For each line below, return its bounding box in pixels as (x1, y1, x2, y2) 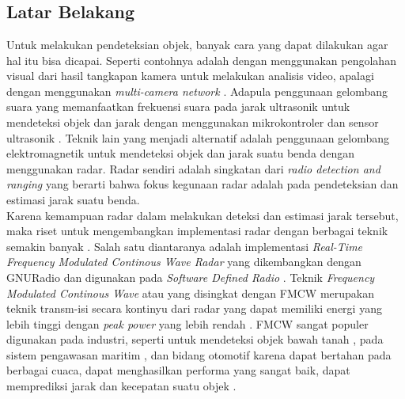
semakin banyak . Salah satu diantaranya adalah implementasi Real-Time (6, 237, 363, 254)
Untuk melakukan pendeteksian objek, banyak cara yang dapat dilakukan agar (6, 36, 388, 52)
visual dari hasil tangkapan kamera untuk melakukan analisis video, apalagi (6, 67, 374, 84)
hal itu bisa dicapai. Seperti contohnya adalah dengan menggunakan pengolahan (6, 51, 396, 68)
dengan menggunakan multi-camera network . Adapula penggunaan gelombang (6, 82, 388, 99)
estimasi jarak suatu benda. (6, 191, 140, 207)
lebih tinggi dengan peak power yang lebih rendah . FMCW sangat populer (6, 315, 369, 332)
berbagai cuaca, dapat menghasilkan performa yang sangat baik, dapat (6, 362, 350, 378)
